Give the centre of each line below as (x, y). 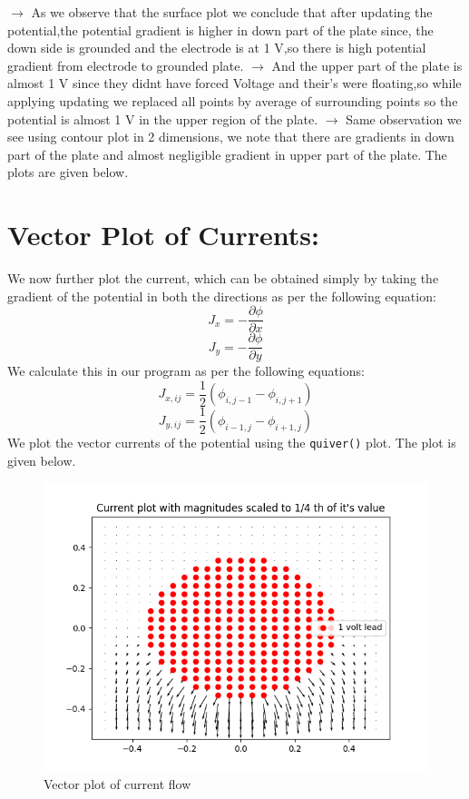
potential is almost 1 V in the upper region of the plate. (163, 118)
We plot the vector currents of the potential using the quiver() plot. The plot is (232, 442)
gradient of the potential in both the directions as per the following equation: (222, 296)
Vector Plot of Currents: (163, 235)
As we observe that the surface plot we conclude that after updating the (232, 12)
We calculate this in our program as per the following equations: (186, 371)
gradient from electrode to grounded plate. (126, 65)
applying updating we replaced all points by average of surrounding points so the (233, 100)
